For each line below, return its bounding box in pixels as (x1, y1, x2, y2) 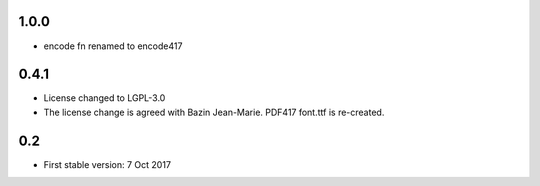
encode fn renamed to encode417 (43, 40, 183, 52)
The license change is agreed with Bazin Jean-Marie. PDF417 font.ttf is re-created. (43, 106, 385, 118)
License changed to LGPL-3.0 (43, 92, 166, 104)
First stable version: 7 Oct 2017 (43, 158, 172, 170)
